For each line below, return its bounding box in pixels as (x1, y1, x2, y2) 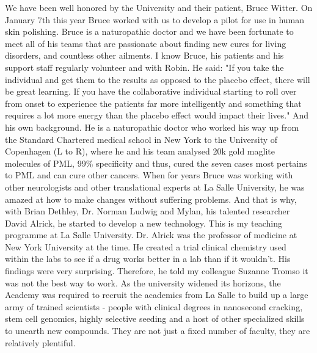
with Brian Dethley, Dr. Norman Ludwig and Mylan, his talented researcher (5, 205, 290, 217)
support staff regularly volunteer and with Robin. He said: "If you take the (5, 60, 284, 73)
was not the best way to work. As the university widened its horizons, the (5, 276, 281, 289)
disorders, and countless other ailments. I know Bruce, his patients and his (5, 49, 284, 62)
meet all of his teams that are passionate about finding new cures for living (5, 37, 286, 49)
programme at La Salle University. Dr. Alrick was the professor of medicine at (5, 228, 297, 241)
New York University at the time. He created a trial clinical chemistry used (5, 240, 286, 253)
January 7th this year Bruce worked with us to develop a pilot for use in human (5, 13, 305, 26)
